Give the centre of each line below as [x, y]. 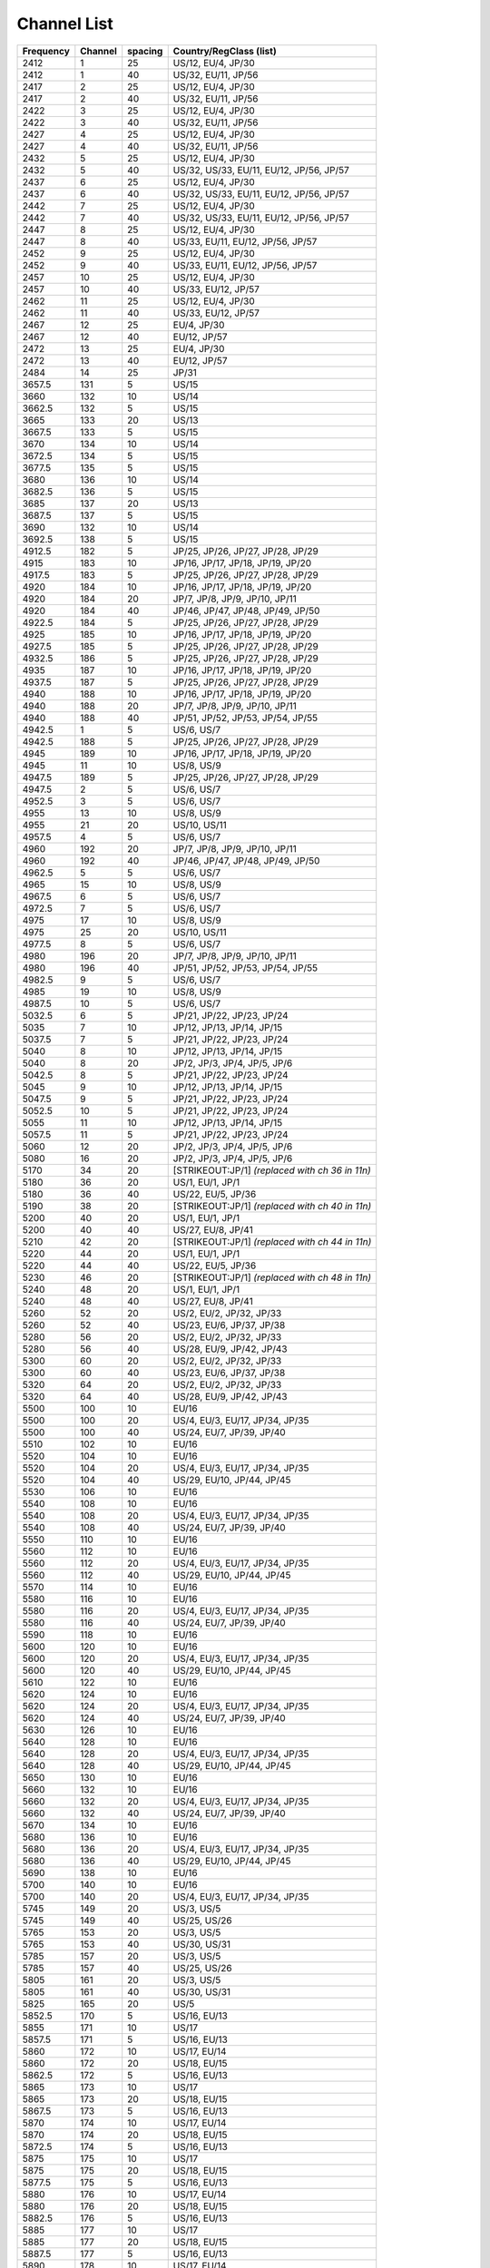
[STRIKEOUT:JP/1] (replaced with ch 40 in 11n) [272, 1206]
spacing [145, 51]
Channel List [65, 24]
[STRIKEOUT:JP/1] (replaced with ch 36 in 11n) [272, 1170]
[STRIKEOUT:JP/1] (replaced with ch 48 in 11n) [272, 1277]
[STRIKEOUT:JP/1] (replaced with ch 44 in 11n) [272, 1241]
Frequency [46, 51]
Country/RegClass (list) [225, 51]
